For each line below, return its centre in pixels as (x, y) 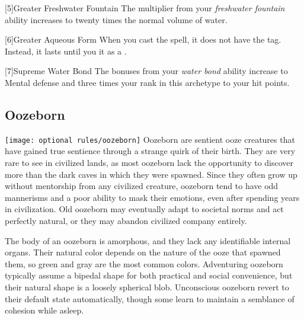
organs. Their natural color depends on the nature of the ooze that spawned (143, 252)
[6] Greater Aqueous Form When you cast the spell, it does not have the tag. (143, 39)
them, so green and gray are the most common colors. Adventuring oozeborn (144, 263)
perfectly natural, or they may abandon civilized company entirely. (126, 220)
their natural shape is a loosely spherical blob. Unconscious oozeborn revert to (147, 287)
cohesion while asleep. (44, 310)
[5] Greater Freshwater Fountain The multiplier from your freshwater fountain (145, 8)
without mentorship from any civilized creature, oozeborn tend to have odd (142, 186)
